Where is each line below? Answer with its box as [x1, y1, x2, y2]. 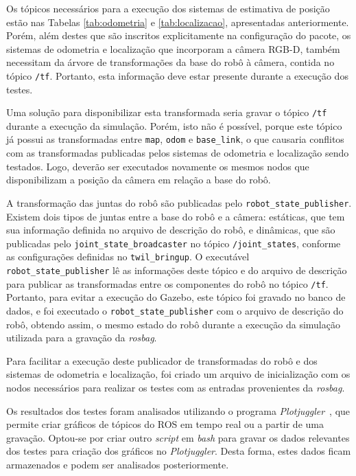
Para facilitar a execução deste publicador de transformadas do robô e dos [6, 353, 318, 367]
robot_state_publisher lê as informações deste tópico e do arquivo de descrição [6, 263, 347, 277]
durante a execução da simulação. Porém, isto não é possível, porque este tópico [6, 118, 342, 133]
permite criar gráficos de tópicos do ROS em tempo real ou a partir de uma [6, 417, 324, 431]
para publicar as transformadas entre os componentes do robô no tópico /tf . [6, 276, 329, 291]
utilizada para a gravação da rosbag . [6, 330, 157, 345]
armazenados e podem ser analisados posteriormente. [6, 457, 229, 471]
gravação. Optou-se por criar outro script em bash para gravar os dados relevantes [6, 430, 350, 444]
